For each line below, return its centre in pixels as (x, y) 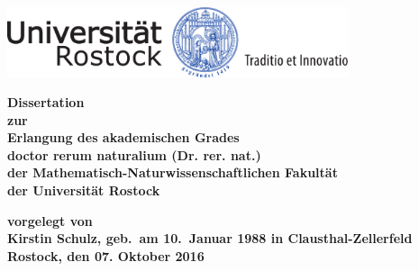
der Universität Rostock (84, 190)
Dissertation (46, 102)
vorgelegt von (50, 220)
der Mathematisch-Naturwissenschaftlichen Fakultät (173, 172)
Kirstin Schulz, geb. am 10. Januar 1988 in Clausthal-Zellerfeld (210, 238)
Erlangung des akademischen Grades (123, 137)
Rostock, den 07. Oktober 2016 (106, 255)
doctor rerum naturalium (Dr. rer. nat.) (134, 154)
